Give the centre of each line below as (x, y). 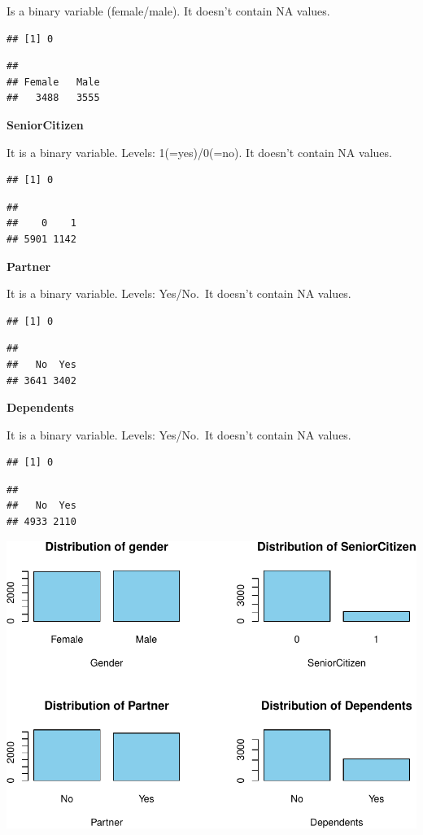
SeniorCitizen (45, 124)
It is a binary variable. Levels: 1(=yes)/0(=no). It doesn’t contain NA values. (199, 152)
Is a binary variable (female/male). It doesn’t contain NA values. (168, 11)
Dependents (40, 407)
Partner (29, 266)
